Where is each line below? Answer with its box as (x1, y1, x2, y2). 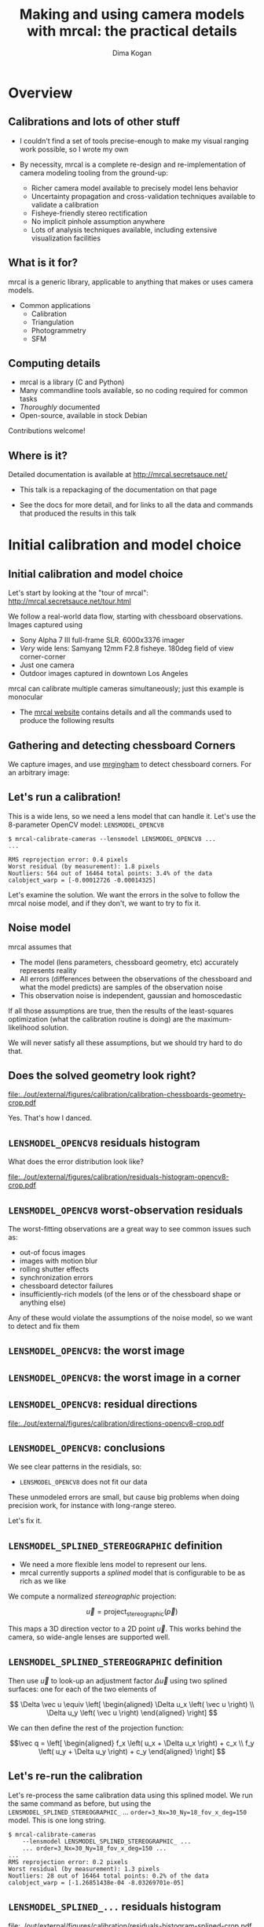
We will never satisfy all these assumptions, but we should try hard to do (8, 1037, 243, 1047)
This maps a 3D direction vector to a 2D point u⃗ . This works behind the (8, 1624, 242, 1634)
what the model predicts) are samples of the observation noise (19, 982, 223, 992)
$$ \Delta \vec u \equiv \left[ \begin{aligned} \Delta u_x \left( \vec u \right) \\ (9, 1699, 255, 1709)
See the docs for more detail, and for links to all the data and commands (19, 501, 254, 510)
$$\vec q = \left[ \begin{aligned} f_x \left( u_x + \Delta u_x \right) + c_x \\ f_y (9, 1738, 255, 1748)
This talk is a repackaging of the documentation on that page (19, 485, 218, 494)
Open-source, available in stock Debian (19, 411, 148, 420)
